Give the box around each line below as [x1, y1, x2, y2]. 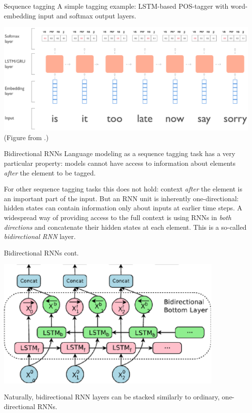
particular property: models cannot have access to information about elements [4, 158, 236, 168]
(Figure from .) [4, 132, 49, 142]
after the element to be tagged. [4, 167, 96, 177]
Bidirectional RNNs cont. [4, 247, 79, 257]
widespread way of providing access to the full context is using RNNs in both [4, 212, 232, 222]
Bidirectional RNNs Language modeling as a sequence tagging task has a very [4, 148, 236, 159]
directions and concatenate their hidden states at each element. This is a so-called [4, 222, 247, 232]
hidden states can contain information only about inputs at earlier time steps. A [4, 203, 242, 213]
